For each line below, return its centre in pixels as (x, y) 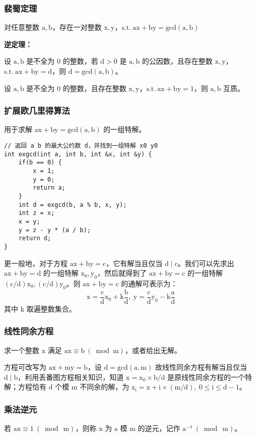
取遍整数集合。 (51, 308)
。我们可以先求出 (206, 263)
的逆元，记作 (159, 428)
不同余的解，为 (105, 387)
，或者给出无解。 (153, 350)
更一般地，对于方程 (36, 263)
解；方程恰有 (25, 387)
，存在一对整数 (77, 27)
